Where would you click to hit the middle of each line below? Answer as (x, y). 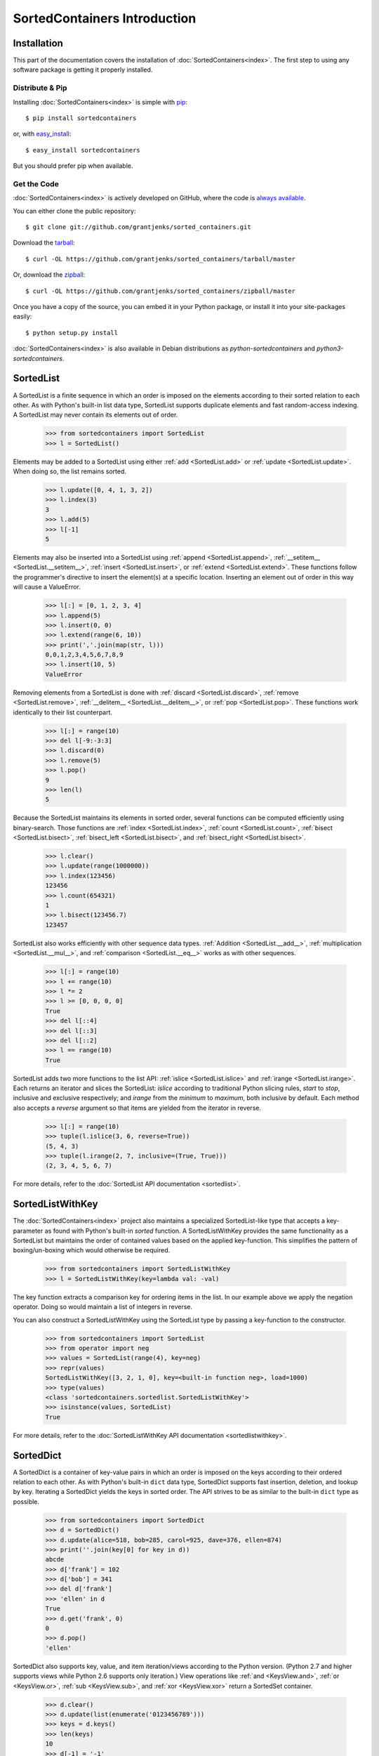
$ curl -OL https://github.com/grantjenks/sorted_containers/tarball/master (161, 259)
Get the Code (36, 184)
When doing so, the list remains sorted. (69, 471)
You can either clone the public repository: (74, 211)
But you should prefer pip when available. (73, 166)
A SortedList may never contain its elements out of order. (95, 415)
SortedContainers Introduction (105, 18)
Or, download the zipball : (49, 275)
